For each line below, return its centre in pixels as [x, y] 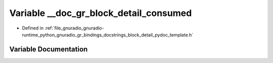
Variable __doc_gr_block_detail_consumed [101, 13]
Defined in [33, 28]
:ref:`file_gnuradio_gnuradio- [74, 28]
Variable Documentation [49, 49]
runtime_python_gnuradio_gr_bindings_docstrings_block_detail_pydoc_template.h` [108, 34]
